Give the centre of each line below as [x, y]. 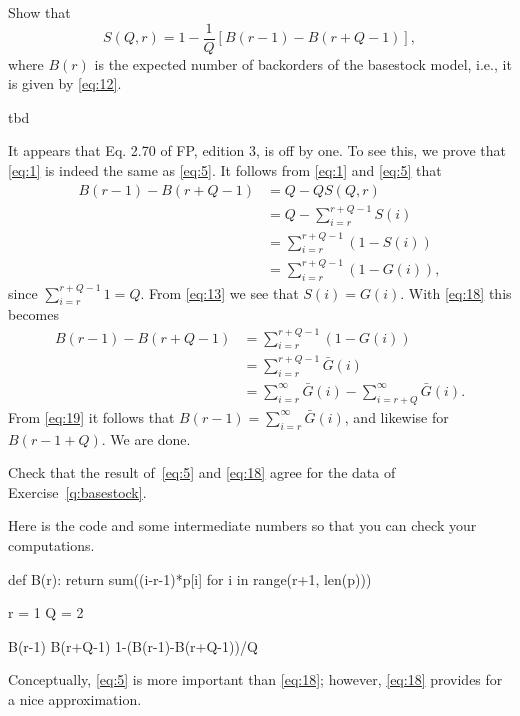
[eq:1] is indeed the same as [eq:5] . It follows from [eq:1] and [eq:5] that [225, 170]
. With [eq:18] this [456, 292]
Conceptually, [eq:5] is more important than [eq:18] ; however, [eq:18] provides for [255, 679]
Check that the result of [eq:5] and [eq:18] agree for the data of [202, 472]
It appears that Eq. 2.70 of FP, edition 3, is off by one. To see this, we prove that [257, 150]
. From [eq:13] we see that [219, 292]
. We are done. [146, 438]
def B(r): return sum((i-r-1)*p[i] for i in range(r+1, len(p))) [190, 578]
